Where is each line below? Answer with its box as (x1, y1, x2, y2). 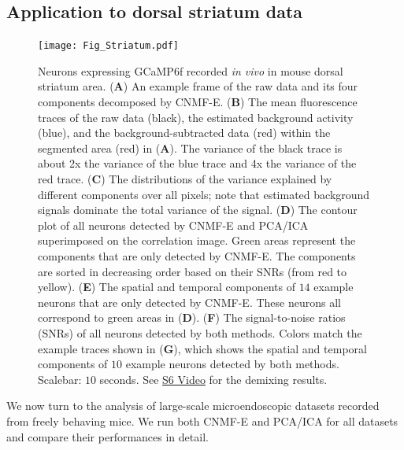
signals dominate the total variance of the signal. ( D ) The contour (38, 201, 358, 218)
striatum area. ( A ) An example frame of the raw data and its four (38, 78, 358, 94)
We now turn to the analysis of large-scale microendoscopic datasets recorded (6, 397, 380, 414)
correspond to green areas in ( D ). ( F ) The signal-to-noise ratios (38, 309, 346, 326)
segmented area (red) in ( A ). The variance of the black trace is (38, 139, 343, 156)
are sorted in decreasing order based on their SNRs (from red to (38, 263, 347, 279)
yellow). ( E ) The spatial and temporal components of (38, 278, 295, 295)
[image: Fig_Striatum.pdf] (38, 40, 179, 52)
